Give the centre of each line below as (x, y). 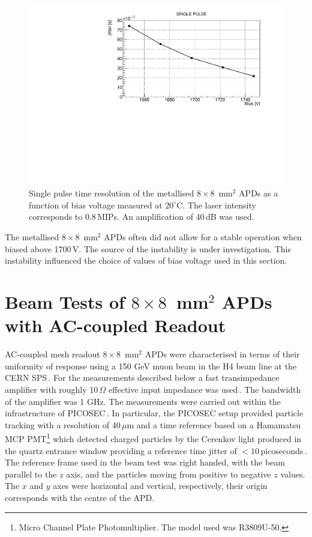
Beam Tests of (65, 302)
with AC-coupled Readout (115, 325)
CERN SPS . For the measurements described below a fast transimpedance (142, 378)
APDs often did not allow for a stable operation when (203, 237)
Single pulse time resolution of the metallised (112, 193)
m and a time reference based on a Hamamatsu (214, 424)
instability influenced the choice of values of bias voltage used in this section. (146, 260)
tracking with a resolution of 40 (63, 424)
